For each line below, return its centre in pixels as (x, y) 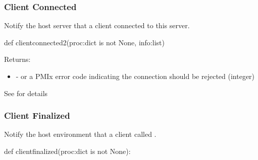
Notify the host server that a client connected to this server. (97, 25)
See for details (26, 93)
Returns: (17, 59)
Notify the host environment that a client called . (80, 134)
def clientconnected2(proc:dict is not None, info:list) (84, 42)
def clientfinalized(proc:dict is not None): (67, 151)
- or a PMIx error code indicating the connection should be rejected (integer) (135, 76)
